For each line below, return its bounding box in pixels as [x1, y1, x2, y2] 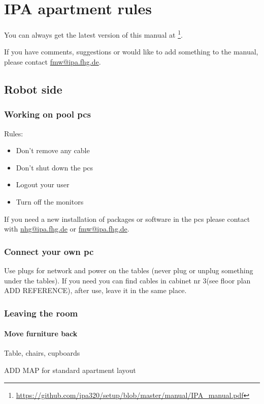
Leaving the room [4, 306, 78, 319]
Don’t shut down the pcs [16, 162, 93, 172]
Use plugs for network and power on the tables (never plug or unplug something [4, 265, 253, 275]
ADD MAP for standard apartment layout [4, 364, 136, 375]
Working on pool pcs [4, 108, 91, 121]
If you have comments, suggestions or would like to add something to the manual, [4, 46, 258, 57]
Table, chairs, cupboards [4, 348, 80, 358]
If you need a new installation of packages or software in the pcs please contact [4, 213, 250, 224]
